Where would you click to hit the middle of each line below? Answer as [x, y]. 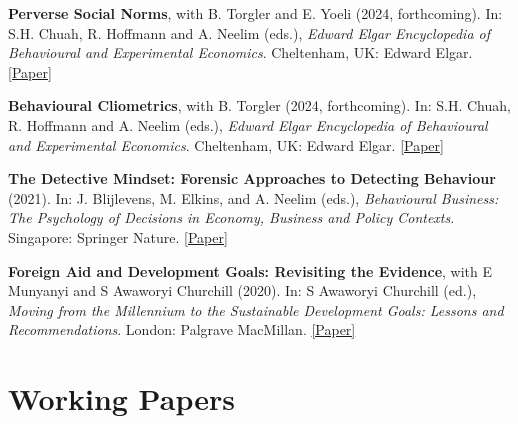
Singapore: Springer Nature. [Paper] [118, 236]
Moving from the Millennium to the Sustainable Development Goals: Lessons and [256, 309]
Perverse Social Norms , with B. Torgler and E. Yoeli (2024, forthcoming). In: [255, 13]
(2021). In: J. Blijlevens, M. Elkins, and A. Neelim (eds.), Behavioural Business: [253, 197]
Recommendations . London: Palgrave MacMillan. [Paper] [182, 329]
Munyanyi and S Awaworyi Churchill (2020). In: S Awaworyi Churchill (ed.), [242, 290]
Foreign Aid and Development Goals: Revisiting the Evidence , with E [250, 270]
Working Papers [121, 398]
